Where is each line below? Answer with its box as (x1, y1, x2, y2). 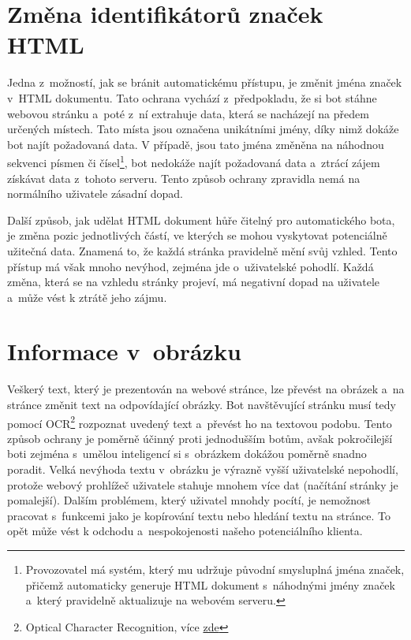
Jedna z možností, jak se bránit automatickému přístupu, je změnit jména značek (7, 74, 402, 91)
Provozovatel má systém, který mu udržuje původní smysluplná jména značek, (25, 561, 405, 577)
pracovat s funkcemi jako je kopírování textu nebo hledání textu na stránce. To (7, 507, 391, 523)
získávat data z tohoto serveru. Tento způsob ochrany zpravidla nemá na (7, 169, 361, 186)
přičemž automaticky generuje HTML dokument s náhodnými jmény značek (25, 576, 395, 593)
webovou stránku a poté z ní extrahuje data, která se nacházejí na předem (7, 105, 369, 121)
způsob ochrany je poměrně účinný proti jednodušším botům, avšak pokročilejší (7, 430, 393, 446)
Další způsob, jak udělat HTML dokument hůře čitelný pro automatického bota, (7, 211, 395, 228)
